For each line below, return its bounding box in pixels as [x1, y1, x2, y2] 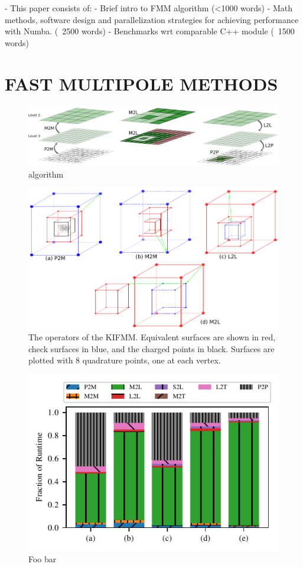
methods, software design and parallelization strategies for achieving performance [5, 13, 299, 25]
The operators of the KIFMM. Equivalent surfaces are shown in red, [28, 331, 276, 343]
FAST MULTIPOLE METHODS [5, 71, 278, 95]
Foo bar [28, 553, 57, 565]
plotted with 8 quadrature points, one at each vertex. [28, 354, 221, 366]
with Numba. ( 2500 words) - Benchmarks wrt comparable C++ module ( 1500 [5, 25, 295, 37]
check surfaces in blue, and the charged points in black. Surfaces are [28, 342, 275, 355]
